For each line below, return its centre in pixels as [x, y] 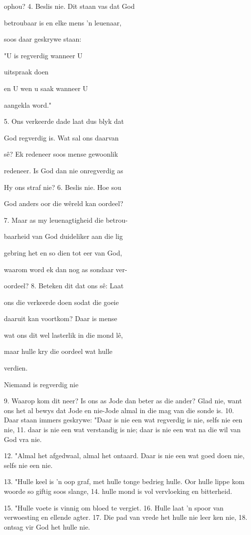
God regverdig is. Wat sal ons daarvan [61, 137]
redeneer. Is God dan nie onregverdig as [64, 170]
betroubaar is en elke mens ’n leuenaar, [63, 22]
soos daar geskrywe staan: [43, 39]
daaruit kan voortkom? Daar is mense [61, 318]
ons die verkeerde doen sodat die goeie [61, 302]
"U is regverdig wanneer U [43, 55]
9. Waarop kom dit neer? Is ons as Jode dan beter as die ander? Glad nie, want [123, 401]
